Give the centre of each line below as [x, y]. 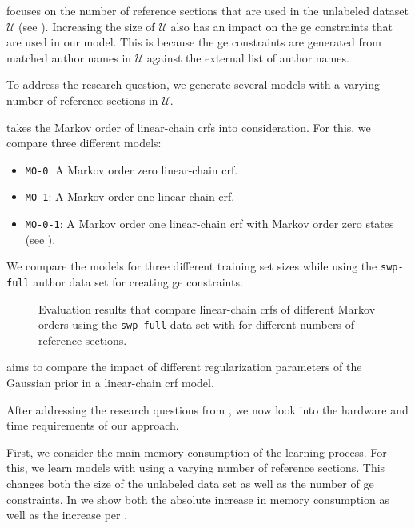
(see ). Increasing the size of [87, 26]
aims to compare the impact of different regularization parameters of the [184, 367]
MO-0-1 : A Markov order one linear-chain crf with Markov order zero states [209, 224]
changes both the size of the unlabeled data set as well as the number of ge [190, 484]
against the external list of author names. [248, 57]
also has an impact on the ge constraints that [282, 26]
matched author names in [69, 57]
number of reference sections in [82, 100]
